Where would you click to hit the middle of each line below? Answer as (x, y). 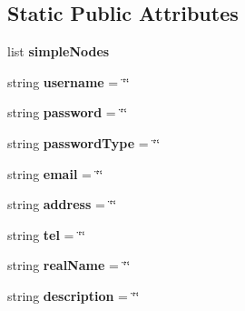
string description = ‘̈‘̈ (73, 295)
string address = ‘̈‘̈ (62, 204)
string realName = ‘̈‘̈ (69, 265)
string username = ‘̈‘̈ (69, 81)
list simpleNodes (59, 51)
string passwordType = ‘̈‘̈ (84, 142)
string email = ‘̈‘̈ (55, 173)
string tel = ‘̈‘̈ (46, 234)
